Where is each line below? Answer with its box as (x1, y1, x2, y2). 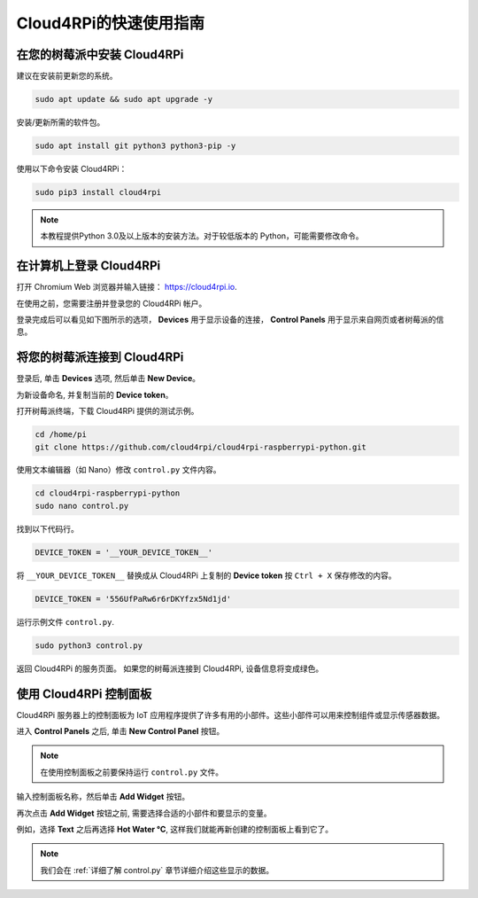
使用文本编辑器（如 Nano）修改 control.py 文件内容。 (16, 465, 221, 475)
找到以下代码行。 (16, 523, 79, 534)
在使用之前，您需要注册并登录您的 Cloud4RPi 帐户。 (16, 298, 207, 308)
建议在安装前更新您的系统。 (16, 71, 118, 82)
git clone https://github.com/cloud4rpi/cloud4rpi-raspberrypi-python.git (35, 441, 367, 452)
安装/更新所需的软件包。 (16, 117, 105, 128)
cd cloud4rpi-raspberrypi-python (35, 488, 181, 498)
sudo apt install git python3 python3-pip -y (35, 141, 236, 151)
